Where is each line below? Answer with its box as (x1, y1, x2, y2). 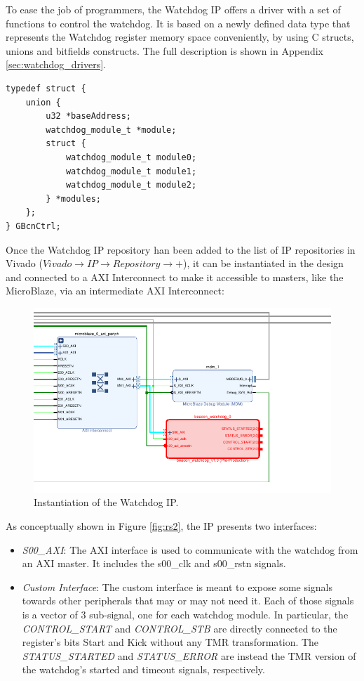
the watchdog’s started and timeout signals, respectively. (22, 662, 265, 677)
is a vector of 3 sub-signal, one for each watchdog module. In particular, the (22, 607, 349, 621)
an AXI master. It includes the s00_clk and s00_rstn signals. (22, 556, 286, 571)
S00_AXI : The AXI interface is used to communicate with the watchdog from (22, 542, 358, 557)
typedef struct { (6, 83, 86, 93)
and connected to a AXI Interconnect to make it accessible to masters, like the (6, 269, 344, 284)
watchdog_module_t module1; (65, 166, 197, 176)
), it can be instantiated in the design (182, 256, 344, 271)
